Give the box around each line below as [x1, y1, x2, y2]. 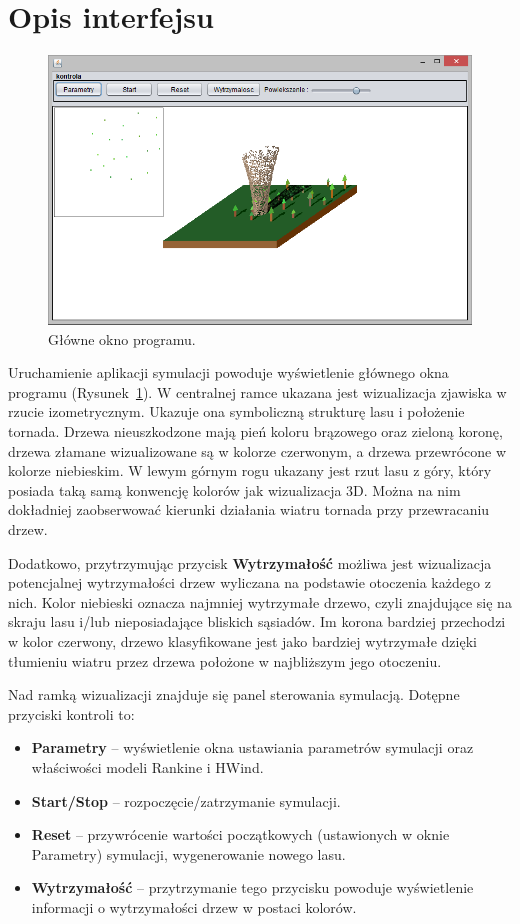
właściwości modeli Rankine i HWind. [31, 756, 264, 777]
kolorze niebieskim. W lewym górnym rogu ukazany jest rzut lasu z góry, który [8, 460, 492, 481]
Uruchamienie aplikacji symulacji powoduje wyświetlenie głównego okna [8, 362, 449, 383]
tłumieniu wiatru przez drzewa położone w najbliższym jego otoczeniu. [8, 650, 442, 671]
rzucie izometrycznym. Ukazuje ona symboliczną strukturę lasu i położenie [8, 401, 465, 422]
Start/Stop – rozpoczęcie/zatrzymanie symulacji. [31, 790, 341, 811]
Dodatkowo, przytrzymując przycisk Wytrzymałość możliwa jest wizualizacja [8, 552, 492, 573]
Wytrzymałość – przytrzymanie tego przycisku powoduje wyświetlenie [31, 877, 474, 898]
